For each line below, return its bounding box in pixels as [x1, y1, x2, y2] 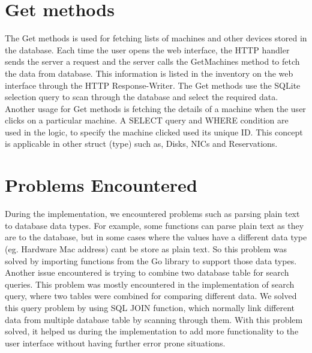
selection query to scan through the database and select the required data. [5, 90, 278, 103]
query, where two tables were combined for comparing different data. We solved [5, 289, 297, 302]
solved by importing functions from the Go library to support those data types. [5, 254, 297, 267]
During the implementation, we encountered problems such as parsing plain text [5, 207, 300, 220]
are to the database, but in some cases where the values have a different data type [5, 231, 307, 243]
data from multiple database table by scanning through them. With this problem [5, 313, 303, 325]
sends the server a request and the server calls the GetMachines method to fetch [5, 55, 300, 68]
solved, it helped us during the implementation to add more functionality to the [5, 325, 299, 337]
